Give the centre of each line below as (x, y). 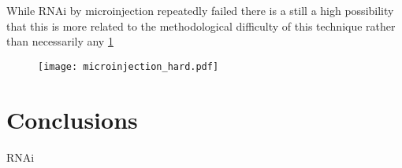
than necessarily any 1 (60, 41)
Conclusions (72, 119)
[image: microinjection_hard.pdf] (128, 66)
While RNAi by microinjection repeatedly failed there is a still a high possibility (200, 10)
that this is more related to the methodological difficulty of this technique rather (201, 26)
